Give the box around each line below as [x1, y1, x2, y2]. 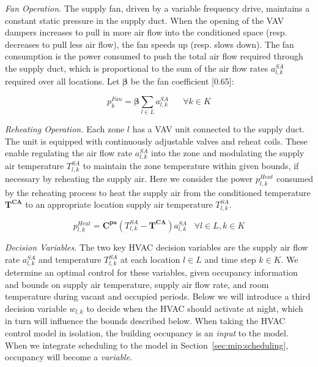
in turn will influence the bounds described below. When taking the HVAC [5, 314, 286, 327]
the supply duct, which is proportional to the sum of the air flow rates [5, 61, 268, 74]
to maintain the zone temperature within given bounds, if [83, 159, 299, 172]
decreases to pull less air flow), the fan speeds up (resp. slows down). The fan [5, 37, 294, 50]
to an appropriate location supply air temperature [25, 198, 213, 211]
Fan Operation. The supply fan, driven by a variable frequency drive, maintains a [5, 2, 310, 14]
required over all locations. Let [5, 75, 120, 88]
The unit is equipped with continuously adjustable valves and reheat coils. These [5, 134, 308, 147]
